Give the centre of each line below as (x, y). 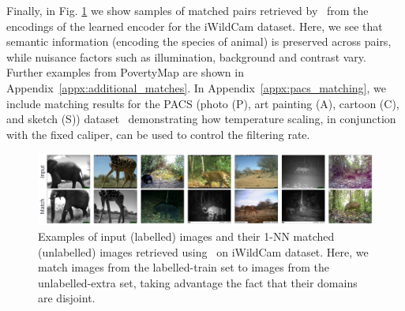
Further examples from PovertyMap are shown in (125, 72)
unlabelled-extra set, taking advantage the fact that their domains (198, 282)
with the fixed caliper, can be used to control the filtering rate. (158, 134)
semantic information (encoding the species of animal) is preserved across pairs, (199, 41)
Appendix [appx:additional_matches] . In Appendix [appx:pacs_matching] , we (196, 87)
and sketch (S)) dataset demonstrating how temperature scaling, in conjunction (201, 119)
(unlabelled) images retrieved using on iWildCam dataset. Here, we (203, 251)
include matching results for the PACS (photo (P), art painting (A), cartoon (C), (203, 103)
